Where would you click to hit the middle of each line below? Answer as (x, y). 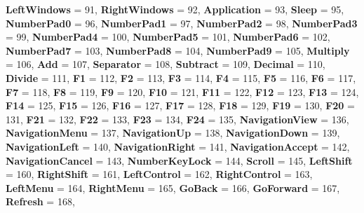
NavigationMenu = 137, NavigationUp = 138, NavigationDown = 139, (173, 133)
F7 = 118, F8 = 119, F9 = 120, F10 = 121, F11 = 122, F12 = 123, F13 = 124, (182, 91)
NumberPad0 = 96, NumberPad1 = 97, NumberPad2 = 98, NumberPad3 (182, 23)
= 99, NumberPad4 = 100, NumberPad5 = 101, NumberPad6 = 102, (168, 37)
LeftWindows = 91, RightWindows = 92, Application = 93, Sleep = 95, (175, 9)
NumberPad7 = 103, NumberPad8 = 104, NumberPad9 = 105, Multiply (178, 50)
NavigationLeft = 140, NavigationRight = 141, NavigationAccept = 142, (178, 146)
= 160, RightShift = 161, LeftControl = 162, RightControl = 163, (159, 174)
